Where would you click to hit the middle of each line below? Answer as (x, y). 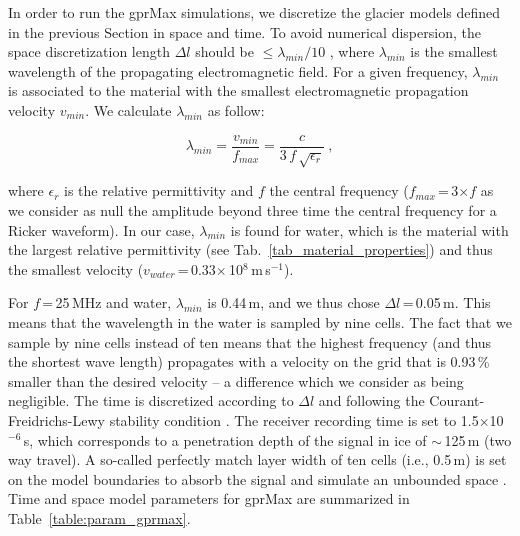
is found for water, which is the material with (369, 229)
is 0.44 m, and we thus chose (293, 302)
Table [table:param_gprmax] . (99, 517)
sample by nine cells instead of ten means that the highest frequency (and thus (250, 341)
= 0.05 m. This (446, 302)
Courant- (457, 400)
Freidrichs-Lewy (56, 419)
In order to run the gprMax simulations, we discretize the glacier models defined (254, 12)
